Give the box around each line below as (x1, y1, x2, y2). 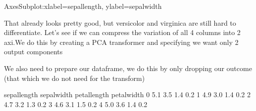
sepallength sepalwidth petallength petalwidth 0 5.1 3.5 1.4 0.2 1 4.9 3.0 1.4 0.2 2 (4, 89, 251, 100)
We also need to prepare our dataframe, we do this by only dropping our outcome (4, 63, 252, 73)
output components (4, 46, 63, 57)
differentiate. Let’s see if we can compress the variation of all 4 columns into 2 (4, 27, 241, 37)
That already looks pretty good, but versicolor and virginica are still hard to (4, 17, 236, 28)
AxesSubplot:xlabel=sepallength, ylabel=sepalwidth (4, 1, 162, 11)
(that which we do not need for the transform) (4, 73, 145, 83)
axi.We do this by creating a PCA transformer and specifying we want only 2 (4, 37, 239, 47)
